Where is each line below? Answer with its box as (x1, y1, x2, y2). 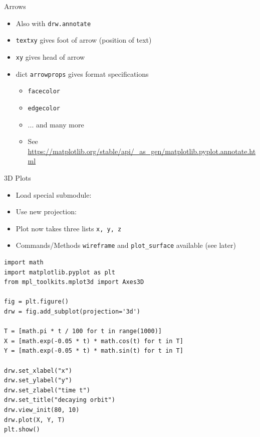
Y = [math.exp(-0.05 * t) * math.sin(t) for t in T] (4, 347, 183, 355)
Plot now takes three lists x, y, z (16, 223, 122, 233)
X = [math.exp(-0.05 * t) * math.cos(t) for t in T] (4, 337, 183, 345)
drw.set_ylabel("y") (4, 377, 73, 384)
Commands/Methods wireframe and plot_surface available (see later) (16, 240, 236, 250)
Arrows (4, 1, 26, 11)
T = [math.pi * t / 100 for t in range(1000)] (4, 328, 162, 335)
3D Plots (4, 172, 31, 183)
